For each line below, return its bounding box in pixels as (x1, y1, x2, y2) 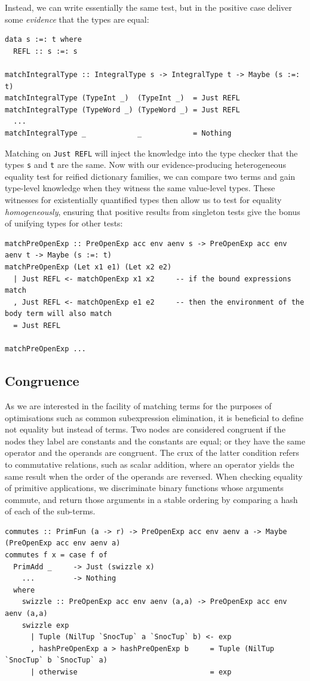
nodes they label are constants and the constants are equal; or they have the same (5, 434, 305, 447)
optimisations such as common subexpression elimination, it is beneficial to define (5, 411, 303, 424)
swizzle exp (22, 621, 69, 630)
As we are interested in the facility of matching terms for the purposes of (5, 399, 272, 412)
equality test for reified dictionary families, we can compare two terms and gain (5, 170, 296, 182)
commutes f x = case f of (5, 551, 108, 560)
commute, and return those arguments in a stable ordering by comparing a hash (5, 493, 298, 505)
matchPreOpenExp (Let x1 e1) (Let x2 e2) (5, 263, 172, 271)
